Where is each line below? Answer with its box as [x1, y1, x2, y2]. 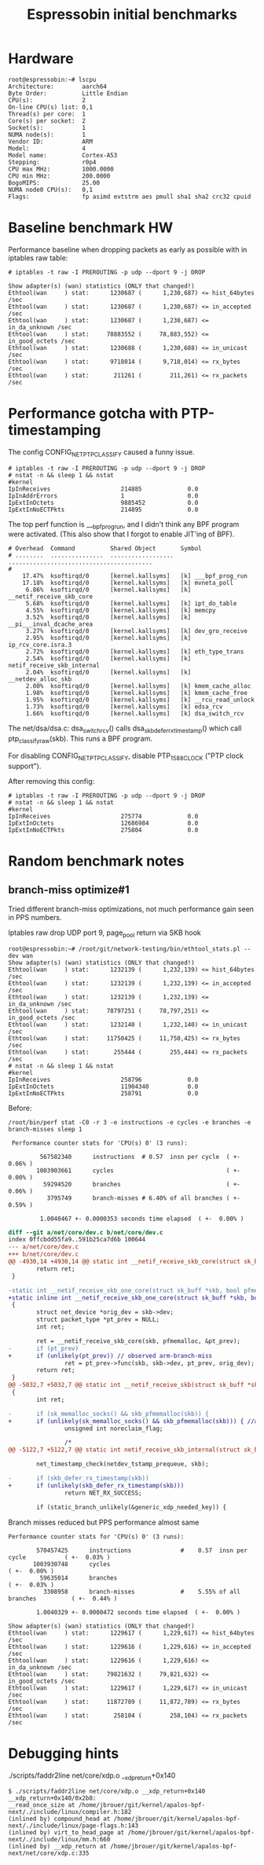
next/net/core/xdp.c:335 [8, 1849, 90, 1857]
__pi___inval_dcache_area [8, 620, 93, 628]
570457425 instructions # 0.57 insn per [36, 1547, 247, 1554]
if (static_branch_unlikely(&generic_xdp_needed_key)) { [36, 1503, 226, 1511]
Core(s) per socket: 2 [8, 116, 86, 125]
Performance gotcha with [8, 405, 178, 422]
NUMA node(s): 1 [8, 131, 86, 138]
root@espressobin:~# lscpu [8, 75, 97, 83]
